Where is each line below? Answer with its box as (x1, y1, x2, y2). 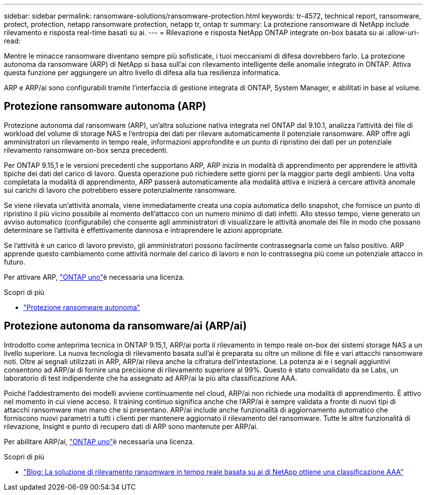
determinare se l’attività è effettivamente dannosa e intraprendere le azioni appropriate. (4, 226, 284, 234)
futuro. (4, 257, 25, 266)
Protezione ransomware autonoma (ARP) (4, 100, 206, 113)
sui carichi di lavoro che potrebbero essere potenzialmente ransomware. (4, 186, 237, 194)
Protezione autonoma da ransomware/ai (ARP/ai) (4, 320, 247, 332)
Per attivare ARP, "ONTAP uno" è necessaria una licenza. (4, 272, 185, 281)
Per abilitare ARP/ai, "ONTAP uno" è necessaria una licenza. (4, 437, 194, 446)
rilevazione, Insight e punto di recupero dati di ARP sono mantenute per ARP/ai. (4, 422, 258, 431)
